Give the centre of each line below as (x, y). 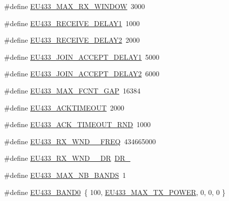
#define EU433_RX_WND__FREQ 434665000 (80, 141)
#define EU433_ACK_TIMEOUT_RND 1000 (78, 124)
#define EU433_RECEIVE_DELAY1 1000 (72, 23)
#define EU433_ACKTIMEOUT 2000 (64, 107)
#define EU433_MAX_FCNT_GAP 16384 (72, 90)
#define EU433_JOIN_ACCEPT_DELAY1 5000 (82, 57)
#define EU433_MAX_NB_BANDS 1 (65, 175)
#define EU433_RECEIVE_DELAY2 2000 (72, 40)
